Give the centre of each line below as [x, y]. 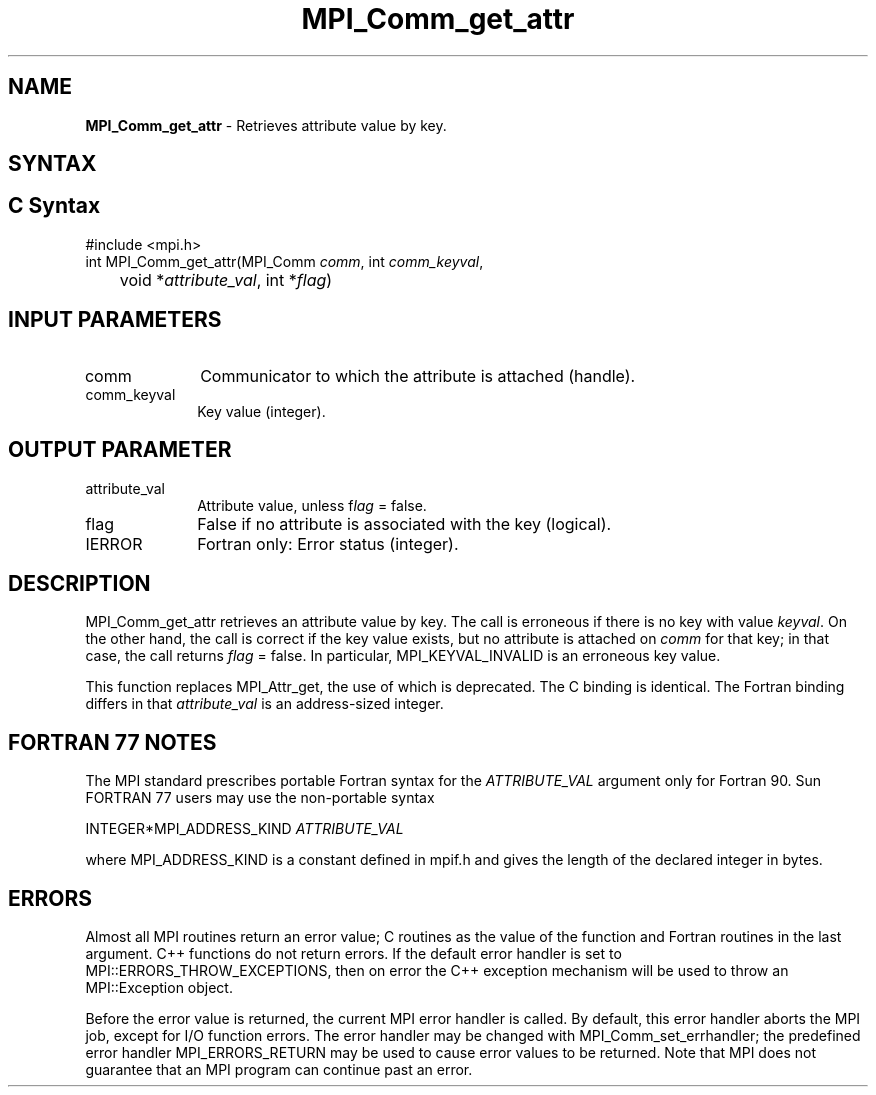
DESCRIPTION [79, 583]
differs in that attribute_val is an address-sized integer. [264, 704]
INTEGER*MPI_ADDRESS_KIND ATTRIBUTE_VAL [244, 829]
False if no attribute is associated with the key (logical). [404, 523]
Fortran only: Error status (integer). [328, 543]
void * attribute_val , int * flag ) [226, 279]
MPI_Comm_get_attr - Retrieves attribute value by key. [266, 125]
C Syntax [54, 206]
